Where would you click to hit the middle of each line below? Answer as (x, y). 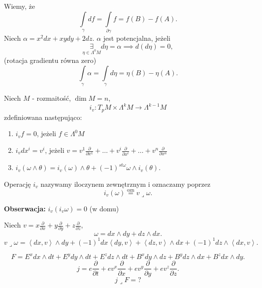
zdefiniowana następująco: (43, 117)
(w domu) (104, 208)
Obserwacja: (25, 208)
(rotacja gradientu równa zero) (50, 60)
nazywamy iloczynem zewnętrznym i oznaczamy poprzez (126, 184)
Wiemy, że (19, 6)
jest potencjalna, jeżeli (137, 38)
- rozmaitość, (51, 98)
